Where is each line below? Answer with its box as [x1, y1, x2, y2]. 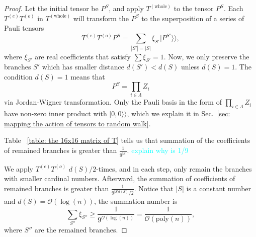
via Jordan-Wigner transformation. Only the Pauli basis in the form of [4, 97, 222, 107]
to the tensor [174, 3, 214, 13]
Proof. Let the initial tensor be [4, 3, 99, 13]
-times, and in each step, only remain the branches [96, 163, 252, 174]
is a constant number [186, 183, 251, 193]
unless [181, 61, 200, 72]
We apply [4, 163, 33, 174]
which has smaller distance [42, 61, 124, 72]
